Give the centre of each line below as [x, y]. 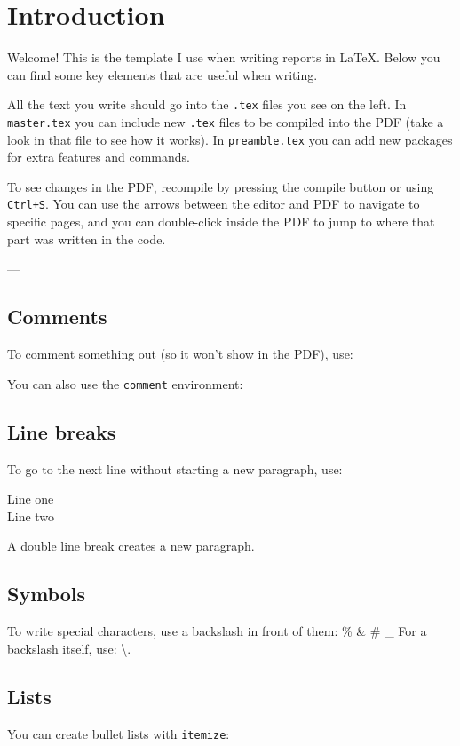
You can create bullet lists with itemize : [119, 733]
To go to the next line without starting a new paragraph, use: [175, 468]
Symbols [47, 594]
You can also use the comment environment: [125, 383]
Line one [31, 499]
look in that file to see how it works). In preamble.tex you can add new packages [230, 139]
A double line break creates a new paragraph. [131, 546]
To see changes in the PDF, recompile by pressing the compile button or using [221, 186]
